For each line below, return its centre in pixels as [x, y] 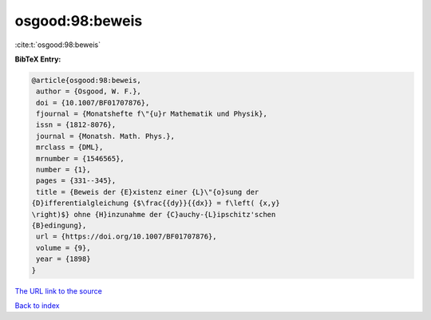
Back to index [37, 305]
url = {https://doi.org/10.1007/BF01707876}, [127, 237]
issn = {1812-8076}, [76, 125]
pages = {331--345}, [76, 181]
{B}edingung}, [59, 225]
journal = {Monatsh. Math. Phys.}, [106, 136]
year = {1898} [63, 259]
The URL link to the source [59, 290]
